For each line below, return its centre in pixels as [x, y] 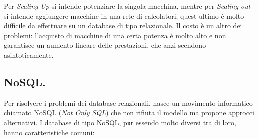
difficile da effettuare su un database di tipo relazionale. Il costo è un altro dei [123, 26]
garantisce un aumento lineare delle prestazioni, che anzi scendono [105, 45]
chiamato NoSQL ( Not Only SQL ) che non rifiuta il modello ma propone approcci [129, 112]
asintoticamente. [29, 55]
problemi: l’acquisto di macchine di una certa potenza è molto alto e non [115, 35]
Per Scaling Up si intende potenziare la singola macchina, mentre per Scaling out [127, 6]
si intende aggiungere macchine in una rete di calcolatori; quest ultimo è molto [124, 16]
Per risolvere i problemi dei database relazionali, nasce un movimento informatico [128, 102]
